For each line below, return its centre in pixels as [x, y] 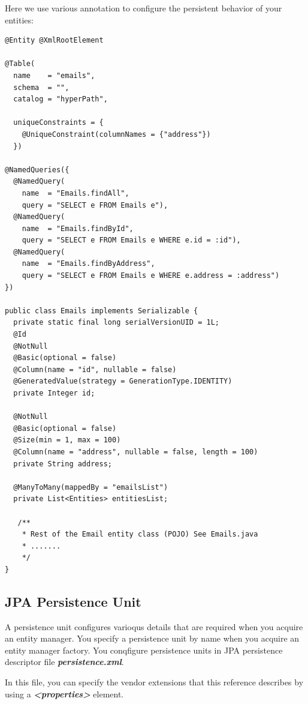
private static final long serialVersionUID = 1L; [116, 323]
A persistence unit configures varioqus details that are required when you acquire [154, 626]
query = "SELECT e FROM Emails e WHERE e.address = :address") [151, 276]
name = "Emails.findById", [78, 228]
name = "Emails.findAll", [76, 193]
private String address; [63, 464]
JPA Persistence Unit [73, 601]
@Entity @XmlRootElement [54, 41]
